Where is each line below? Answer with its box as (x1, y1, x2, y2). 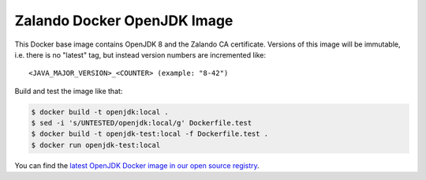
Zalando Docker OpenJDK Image (14, 12, 234, 29)
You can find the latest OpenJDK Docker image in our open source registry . (14, 160, 260, 170)
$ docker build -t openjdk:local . (31, 107, 169, 116)
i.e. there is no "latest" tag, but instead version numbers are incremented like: (14, 50, 267, 59)
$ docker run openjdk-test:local (31, 141, 161, 149)
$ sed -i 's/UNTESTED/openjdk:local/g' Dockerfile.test (31, 118, 252, 128)
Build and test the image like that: (14, 86, 123, 96)
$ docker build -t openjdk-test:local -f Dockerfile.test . (31, 129, 269, 138)
